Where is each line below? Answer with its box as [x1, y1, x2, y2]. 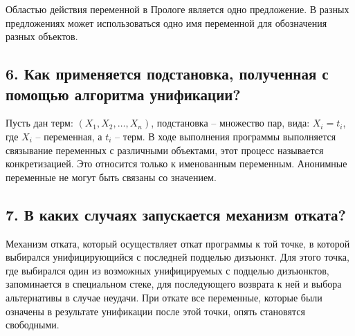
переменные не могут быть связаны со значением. [6, 169, 217, 184]
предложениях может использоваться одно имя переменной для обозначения [6, 15, 327, 30]
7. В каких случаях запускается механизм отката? [6, 203, 346, 225]
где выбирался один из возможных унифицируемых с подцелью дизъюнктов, [6, 263, 329, 277]
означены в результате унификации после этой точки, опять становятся [6, 304, 305, 318]
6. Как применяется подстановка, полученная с [6, 63, 329, 84]
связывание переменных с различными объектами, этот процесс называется [6, 142, 324, 157]
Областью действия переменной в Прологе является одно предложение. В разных [6, 2, 349, 16]
